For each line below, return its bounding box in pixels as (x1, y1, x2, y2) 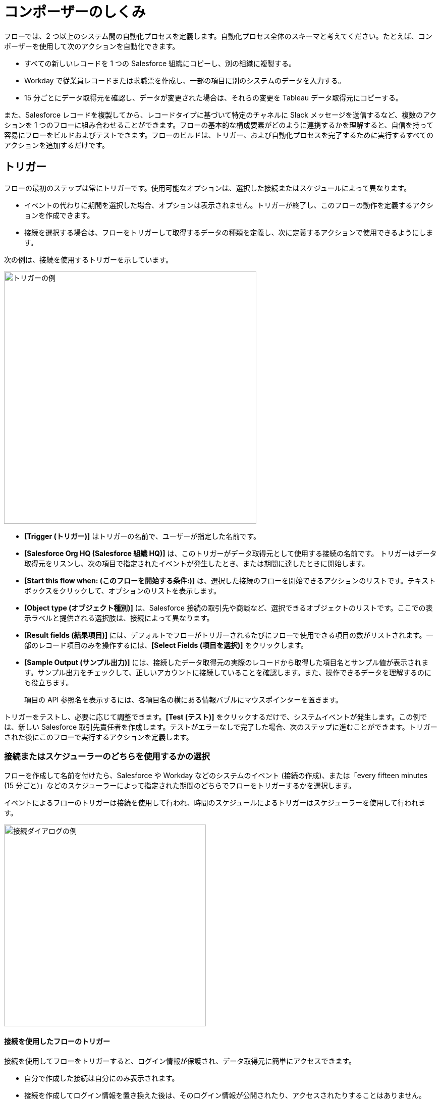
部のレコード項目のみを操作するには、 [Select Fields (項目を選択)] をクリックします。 (24, 640, 308, 649)
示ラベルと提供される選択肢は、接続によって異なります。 (24, 613, 214, 622)
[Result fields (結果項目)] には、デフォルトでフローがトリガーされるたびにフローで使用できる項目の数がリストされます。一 (24, 630, 433, 639)
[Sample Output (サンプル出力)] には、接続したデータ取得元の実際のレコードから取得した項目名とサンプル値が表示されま (24, 657, 429, 667)
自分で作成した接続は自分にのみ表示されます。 (24, 1073, 179, 1082)
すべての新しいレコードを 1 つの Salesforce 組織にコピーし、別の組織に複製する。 (24, 59, 296, 68)
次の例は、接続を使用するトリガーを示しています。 (4, 255, 173, 264)
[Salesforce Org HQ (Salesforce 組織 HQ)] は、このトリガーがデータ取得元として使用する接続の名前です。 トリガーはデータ (24, 548, 437, 558)
